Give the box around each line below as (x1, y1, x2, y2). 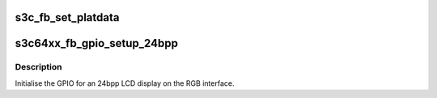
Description (15, 62, 62, 73)
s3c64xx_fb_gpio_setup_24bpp (15, 36, 178, 50)
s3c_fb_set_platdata (15, 11, 120, 24)
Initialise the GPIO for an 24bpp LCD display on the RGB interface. (15, 78, 235, 88)
